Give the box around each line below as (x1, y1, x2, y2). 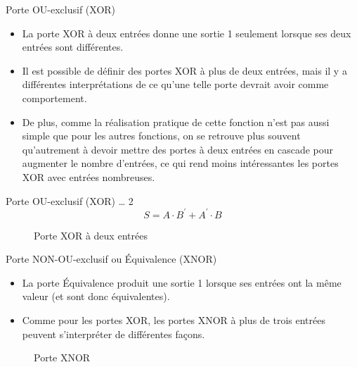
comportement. (22, 90, 87, 105)
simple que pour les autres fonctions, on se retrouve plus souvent (22, 128, 301, 143)
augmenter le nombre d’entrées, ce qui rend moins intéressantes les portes (22, 156, 339, 170)
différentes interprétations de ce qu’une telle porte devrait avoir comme (22, 77, 329, 92)
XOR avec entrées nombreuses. (22, 169, 155, 184)
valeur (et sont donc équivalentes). (22, 289, 170, 304)
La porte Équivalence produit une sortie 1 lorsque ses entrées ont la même (22, 275, 342, 290)
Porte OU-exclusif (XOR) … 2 (6, 193, 134, 208)
